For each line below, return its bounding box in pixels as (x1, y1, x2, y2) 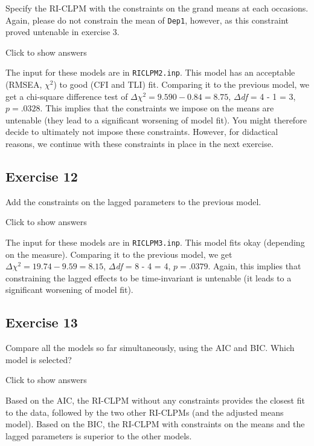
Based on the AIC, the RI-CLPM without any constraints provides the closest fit (5, 394, 305, 407)
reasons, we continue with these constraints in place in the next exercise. (5, 137, 274, 150)
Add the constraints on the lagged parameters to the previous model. (5, 195, 261, 208)
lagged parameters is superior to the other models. (5, 429, 192, 442)
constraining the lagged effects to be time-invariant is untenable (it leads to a (5, 271, 292, 284)
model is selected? (5, 353, 72, 366)
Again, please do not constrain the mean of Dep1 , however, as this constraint (5, 13, 289, 26)
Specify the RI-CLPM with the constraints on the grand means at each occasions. (5, 2, 309, 14)
